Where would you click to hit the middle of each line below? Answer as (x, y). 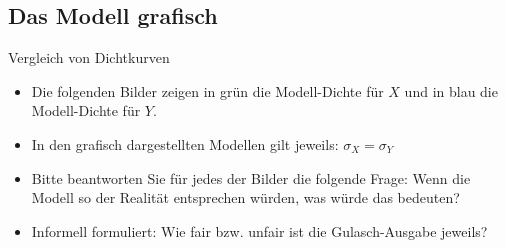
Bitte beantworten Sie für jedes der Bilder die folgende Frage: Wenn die (251, 177)
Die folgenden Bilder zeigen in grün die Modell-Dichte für (207, 90)
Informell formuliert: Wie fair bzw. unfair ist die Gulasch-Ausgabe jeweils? (259, 230)
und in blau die (451, 90)
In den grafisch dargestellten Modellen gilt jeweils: (185, 143)
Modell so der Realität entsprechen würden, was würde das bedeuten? (245, 197)
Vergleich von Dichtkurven (89, 57)
